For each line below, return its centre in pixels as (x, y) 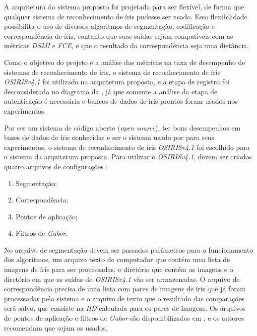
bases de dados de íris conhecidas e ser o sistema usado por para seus (109, 137)
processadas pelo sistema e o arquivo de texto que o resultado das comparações (124, 298)
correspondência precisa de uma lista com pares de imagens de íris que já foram (125, 289)
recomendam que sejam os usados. (56, 327)
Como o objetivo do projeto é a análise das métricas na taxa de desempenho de (125, 62)
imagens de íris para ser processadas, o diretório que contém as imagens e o (119, 269)
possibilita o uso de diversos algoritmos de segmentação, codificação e (109, 26)
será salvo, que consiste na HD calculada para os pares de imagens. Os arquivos (125, 308)
